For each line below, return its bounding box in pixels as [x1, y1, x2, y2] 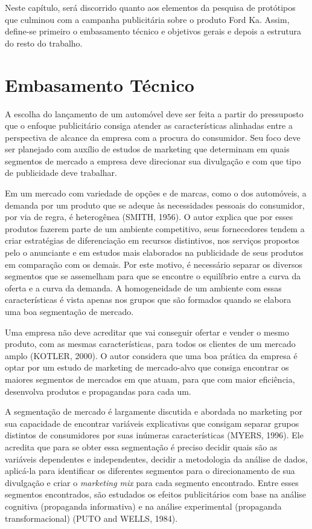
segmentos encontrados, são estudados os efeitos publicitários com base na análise [5, 488, 307, 501]
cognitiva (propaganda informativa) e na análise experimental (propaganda [5, 499, 282, 512]
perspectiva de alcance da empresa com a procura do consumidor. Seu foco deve [5, 131, 301, 143]
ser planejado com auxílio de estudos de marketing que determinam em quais [5, 143, 290, 155]
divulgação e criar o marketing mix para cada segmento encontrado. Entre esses [5, 476, 299, 488]
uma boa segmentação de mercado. [5, 305, 134, 317]
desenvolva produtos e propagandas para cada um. [5, 385, 191, 397]
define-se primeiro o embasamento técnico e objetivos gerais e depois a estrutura [5, 25, 301, 37]
